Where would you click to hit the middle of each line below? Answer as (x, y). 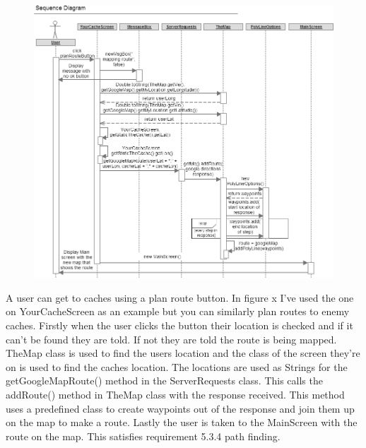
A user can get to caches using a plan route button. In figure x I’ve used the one (180, 297)
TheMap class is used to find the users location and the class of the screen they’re (183, 353)
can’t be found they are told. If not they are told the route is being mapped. (171, 339)
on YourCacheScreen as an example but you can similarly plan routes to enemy (178, 311)
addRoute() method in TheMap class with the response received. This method (175, 394)
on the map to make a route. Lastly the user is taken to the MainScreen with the (182, 422)
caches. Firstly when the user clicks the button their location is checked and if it (179, 325)
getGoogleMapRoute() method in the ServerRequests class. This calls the (164, 381)
